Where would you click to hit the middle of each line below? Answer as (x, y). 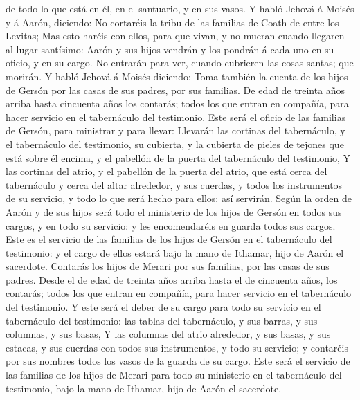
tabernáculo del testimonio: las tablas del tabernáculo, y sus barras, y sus (162, 320)
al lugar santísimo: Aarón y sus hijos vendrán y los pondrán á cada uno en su (170, 49)
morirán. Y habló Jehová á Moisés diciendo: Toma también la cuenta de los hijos (177, 76)
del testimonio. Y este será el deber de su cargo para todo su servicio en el (163, 307)
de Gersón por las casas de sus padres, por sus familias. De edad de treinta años (175, 90)
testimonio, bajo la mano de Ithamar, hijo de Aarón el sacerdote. (144, 388)
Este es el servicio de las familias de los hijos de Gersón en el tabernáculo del (169, 239)
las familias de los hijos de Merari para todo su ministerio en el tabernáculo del (174, 375)
